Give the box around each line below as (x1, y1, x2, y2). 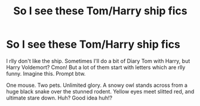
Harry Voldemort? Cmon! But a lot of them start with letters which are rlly (6, 64, 186, 71)
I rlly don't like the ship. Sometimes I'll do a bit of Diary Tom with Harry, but (6, 57, 190, 64)
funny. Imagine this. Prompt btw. (6, 70, 86, 77)
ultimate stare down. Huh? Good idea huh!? (6, 94, 112, 101)
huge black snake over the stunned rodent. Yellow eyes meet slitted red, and (6, 88, 195, 95)
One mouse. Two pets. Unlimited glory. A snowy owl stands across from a (6, 82, 188, 89)
